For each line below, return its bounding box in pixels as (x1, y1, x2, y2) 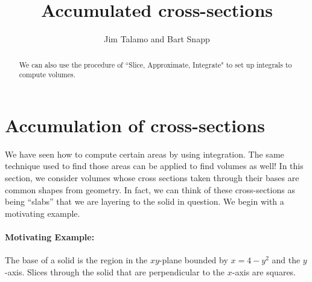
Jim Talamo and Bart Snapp (104, 33, 210, 45)
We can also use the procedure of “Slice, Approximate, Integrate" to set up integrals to (19, 59, 292, 69)
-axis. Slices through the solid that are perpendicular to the (5, 265, 225, 278)
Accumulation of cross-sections (5, 112, 265, 137)
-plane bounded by (159, 254, 228, 266)
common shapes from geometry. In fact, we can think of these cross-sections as (5, 183, 295, 196)
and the (272, 254, 301, 266)
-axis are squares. (232, 265, 296, 278)
